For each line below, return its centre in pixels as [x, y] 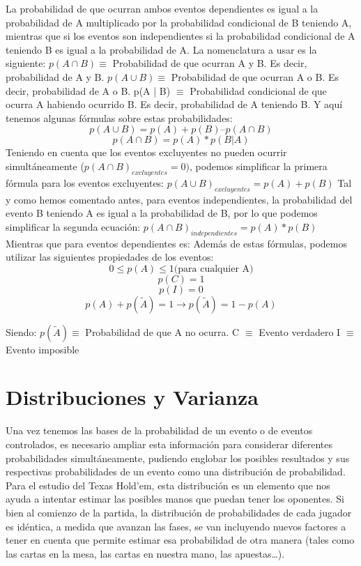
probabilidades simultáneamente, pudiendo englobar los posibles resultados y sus [178, 458]
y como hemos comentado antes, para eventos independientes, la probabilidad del [179, 199]
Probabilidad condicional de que [258, 90]
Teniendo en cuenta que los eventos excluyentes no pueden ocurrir [146, 152]
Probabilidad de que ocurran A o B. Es [255, 76]
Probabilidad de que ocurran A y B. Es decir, [210, 63]
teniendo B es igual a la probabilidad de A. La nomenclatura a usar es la [161, 49]
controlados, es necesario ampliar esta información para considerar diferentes [169, 444]
